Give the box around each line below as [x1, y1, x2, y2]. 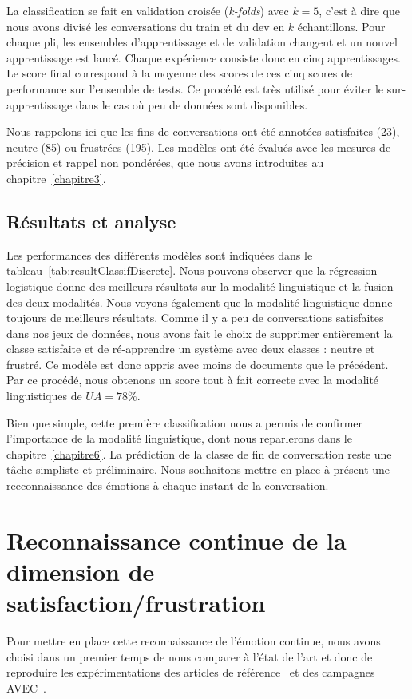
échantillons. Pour [297, 18, 386, 34]
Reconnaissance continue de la [6, 523, 347, 556]
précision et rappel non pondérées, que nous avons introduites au [6, 154, 324, 171]
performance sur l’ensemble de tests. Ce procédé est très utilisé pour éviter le [6, 80, 384, 97]
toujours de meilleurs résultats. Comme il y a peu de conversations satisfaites [6, 309, 384, 326]
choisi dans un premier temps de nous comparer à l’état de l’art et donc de [6, 648, 373, 665]
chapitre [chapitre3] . [6, 169, 106, 186]
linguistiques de [6, 387, 82, 404]
